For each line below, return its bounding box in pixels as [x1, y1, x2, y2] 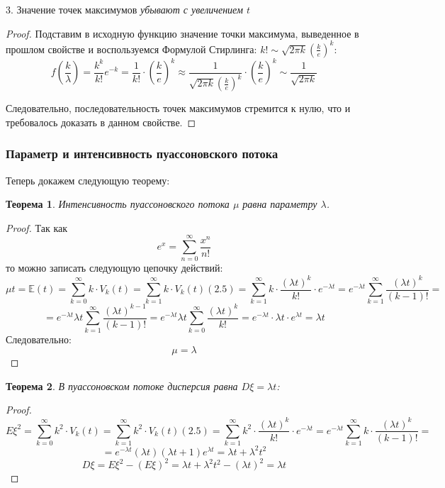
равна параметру [242, 196, 317, 211]
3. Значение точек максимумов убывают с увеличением [6, 2, 243, 16]
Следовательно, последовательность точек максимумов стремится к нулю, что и [6, 101, 351, 116]
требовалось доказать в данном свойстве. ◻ [6, 114, 196, 129]
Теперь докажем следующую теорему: [6, 172, 170, 187]
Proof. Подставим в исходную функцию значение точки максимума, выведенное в [6, 26, 359, 40]
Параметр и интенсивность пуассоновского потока [6, 145, 278, 162]
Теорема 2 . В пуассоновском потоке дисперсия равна [6, 378, 238, 393]
